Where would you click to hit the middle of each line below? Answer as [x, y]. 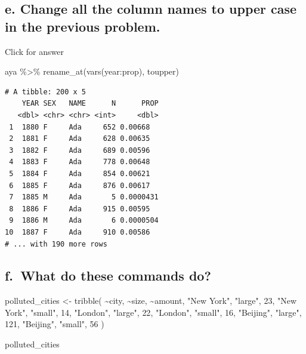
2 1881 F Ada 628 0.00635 [80, 139]
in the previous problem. [83, 26]
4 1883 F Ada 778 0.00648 [80, 162]
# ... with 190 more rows [56, 244]
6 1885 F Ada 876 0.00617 [80, 185]
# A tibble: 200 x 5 [46, 92]
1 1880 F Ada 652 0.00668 [80, 127]
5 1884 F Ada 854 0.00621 [80, 173]
